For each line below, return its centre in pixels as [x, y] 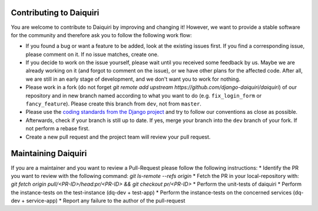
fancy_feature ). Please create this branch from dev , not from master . [113, 104]
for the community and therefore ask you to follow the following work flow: [101, 35]
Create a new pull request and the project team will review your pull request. [118, 137]
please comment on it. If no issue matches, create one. [92, 54]
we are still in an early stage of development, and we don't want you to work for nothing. [133, 79]
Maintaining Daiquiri [49, 154]
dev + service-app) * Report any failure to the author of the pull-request [98, 201]
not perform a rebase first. [58, 128]
